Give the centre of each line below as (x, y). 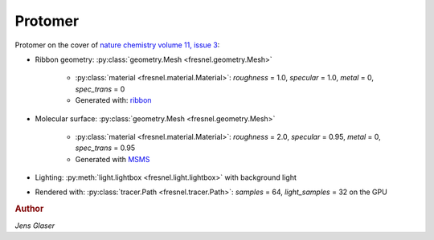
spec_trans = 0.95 (105, 148)
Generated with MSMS (113, 159)
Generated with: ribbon (113, 100)
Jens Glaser (35, 226)
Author (29, 209)
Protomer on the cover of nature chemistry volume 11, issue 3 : (117, 45)
